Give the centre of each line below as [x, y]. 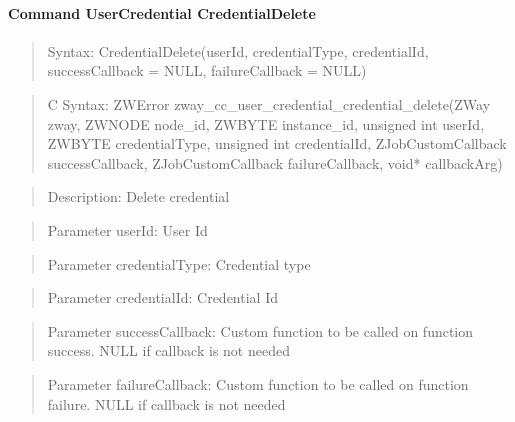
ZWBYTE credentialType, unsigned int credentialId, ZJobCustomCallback [277, 143]
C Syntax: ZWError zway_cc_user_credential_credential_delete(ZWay [269, 103]
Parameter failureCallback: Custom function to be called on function [258, 383]
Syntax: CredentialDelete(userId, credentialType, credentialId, [238, 50]
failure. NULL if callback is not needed [166, 403]
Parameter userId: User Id [127, 229]
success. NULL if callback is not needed [168, 350]
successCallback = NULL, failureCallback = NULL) [207, 70]
